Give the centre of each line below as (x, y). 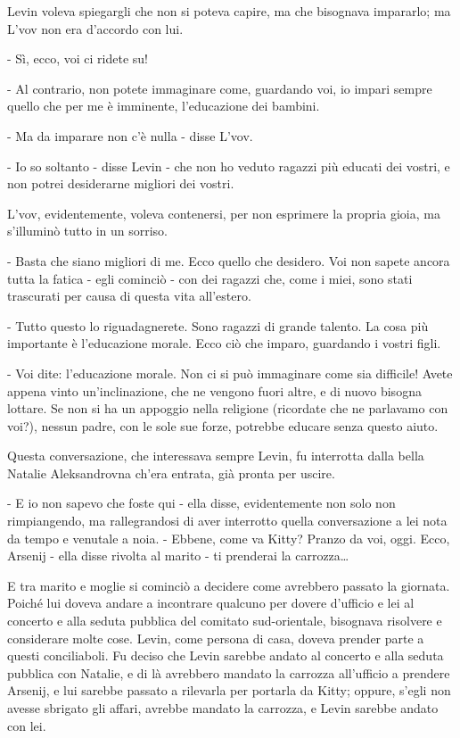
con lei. (27, 725)
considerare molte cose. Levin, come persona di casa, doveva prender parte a (216, 638)
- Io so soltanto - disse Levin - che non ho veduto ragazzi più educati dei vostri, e (229, 166)
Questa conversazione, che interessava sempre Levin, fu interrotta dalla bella (216, 456)
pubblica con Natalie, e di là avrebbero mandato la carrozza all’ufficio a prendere (229, 672)
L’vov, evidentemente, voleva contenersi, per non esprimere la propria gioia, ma (224, 213)
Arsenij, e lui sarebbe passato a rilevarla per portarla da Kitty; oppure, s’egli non (229, 690)
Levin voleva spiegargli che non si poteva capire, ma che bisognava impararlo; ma (229, 11)
